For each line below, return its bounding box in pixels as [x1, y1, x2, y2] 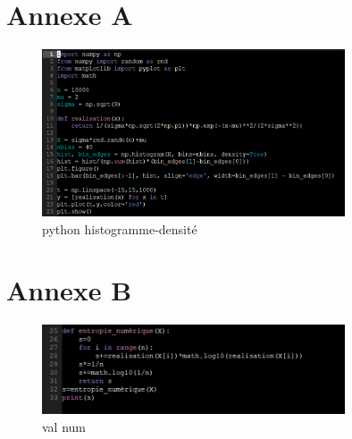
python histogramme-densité [42, 219, 197, 238]
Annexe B [6, 272, 132, 308]
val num [42, 417, 86, 435]
